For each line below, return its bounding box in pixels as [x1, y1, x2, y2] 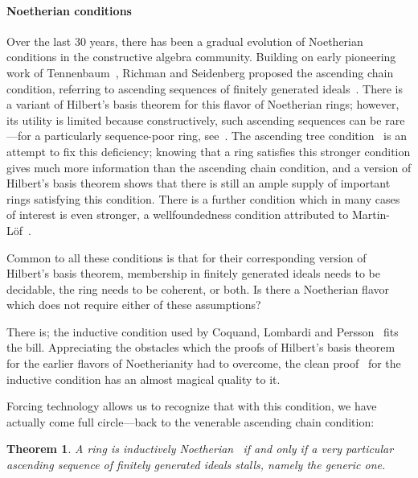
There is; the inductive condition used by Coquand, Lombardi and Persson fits [6, 323, 399, 340]
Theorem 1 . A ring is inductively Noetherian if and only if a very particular [6, 440, 394, 457]
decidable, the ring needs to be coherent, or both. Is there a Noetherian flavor [6, 280, 389, 297]
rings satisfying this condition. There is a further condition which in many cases [6, 190, 400, 207]
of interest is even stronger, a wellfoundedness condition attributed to [6, 206, 349, 223]
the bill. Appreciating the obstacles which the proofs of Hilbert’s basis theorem [6, 339, 395, 356]
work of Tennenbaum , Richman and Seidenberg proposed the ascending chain [6, 64, 394, 80]
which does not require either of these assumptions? [6, 296, 261, 313]
